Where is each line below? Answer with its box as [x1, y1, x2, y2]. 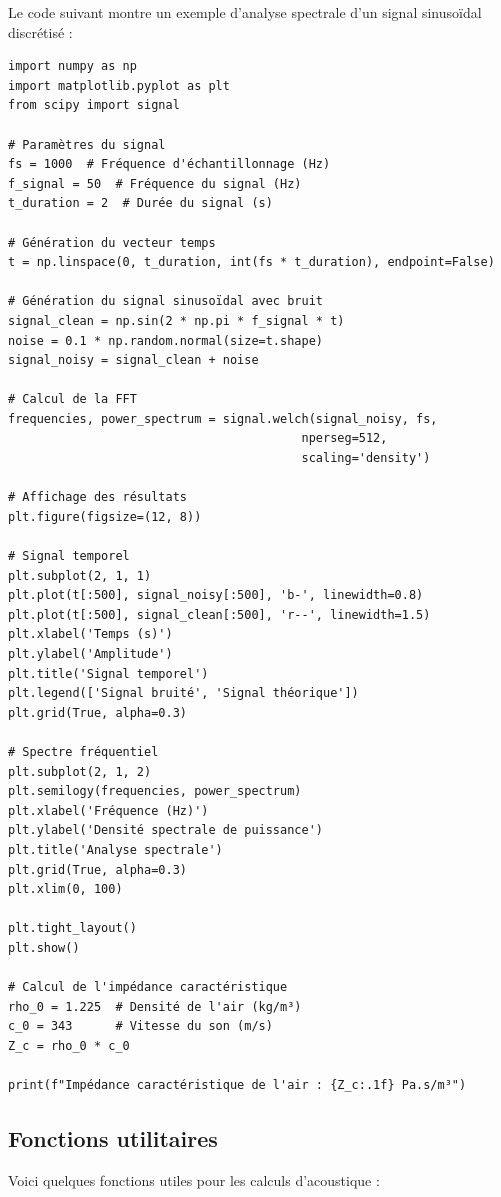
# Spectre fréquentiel [8, 744, 159, 759]
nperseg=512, [301, 431, 388, 446]
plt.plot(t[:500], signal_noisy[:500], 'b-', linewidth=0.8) [8, 588, 424, 603]
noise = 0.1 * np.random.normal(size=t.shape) [8, 333, 323, 348]
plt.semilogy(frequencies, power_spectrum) [8, 784, 302, 799]
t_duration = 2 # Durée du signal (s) [8, 196, 273, 211]
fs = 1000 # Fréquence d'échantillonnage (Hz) [8, 157, 331, 172]
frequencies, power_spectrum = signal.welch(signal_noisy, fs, [8, 411, 438, 426]
